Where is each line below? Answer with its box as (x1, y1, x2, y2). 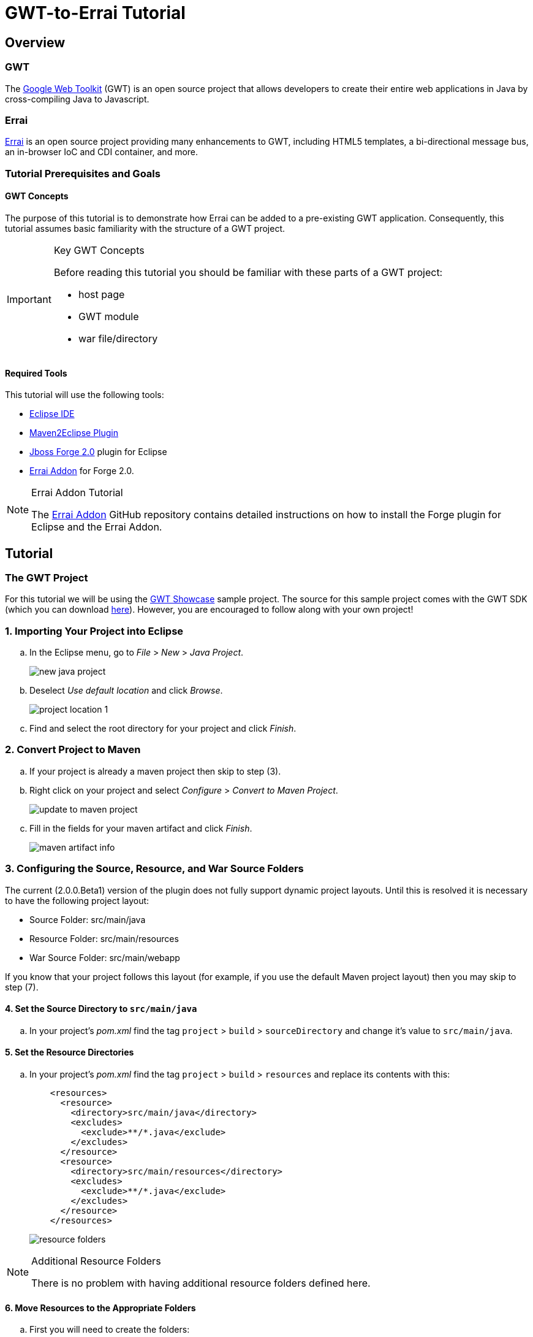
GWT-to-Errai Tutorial (5, 2, 186, 23)
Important (7, 293, 51, 305)
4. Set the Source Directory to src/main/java (5, 1003, 197, 1014)
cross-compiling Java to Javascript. (5, 93, 149, 104)
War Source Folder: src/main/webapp (29, 952, 180, 963)
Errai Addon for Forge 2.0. (29, 465, 134, 477)
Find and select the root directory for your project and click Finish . (29, 723, 297, 734)
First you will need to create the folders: (29, 1324, 190, 1335)
